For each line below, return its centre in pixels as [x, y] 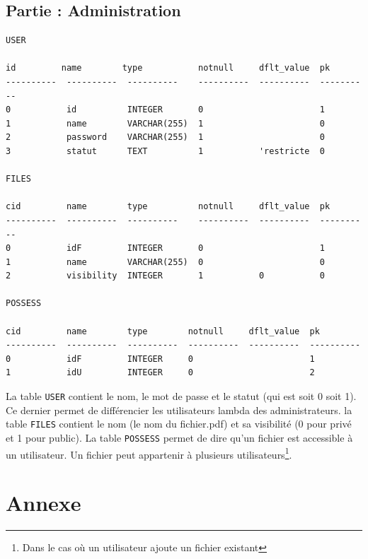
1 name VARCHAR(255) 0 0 [166, 262]
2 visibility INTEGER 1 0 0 [166, 276]
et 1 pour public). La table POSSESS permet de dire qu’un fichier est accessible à [179, 437]
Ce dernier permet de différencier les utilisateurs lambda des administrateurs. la [179, 410]
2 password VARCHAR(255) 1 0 [166, 137]
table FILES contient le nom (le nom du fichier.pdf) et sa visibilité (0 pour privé [179, 424]
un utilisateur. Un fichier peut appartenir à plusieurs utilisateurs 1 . [149, 453]
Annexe [44, 503]
